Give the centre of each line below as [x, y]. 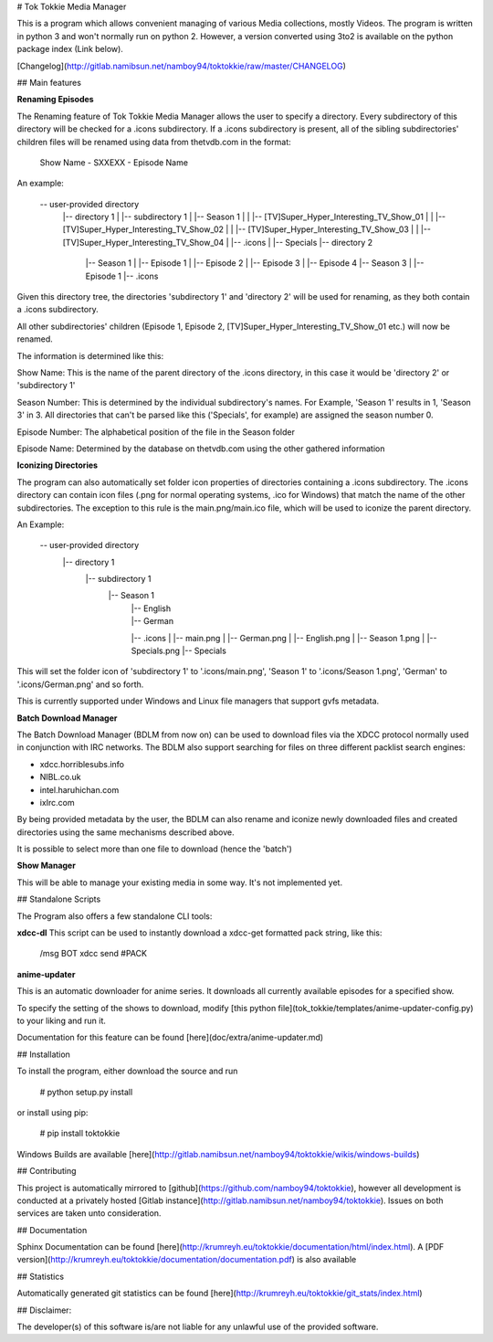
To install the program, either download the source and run [127, 1071]
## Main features [49, 82]
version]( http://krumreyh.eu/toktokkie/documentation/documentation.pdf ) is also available [187, 1260]
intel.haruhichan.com [79, 789]
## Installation [43, 1054]
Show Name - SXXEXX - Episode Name [114, 162]
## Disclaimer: [44, 1310]
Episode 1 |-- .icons [122, 276]
